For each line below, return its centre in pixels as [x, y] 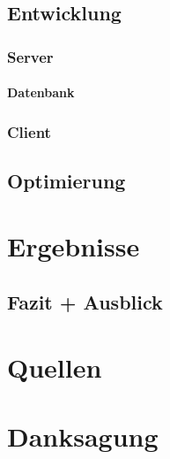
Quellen [55, 367]
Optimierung [67, 181]
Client [29, 131]
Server [30, 56]
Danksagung [83, 436]
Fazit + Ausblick [85, 302]
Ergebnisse [74, 245]
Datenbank [41, 92]
